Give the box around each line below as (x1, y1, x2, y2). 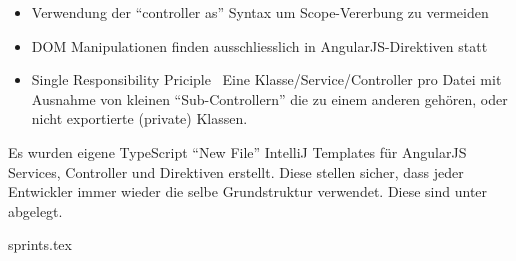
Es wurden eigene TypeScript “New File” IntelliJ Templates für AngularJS (8, 141, 467, 162)
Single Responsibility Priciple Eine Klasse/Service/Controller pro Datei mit (31, 69, 502, 90)
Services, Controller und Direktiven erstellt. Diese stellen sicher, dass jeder (8, 161, 464, 182)
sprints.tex (8, 234, 72, 255)
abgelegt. (8, 200, 63, 221)
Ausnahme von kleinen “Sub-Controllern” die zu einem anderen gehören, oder (31, 88, 508, 109)
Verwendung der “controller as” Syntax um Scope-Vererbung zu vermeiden (31, 2, 489, 22)
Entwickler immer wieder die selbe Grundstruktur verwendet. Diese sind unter (8, 181, 488, 202)
